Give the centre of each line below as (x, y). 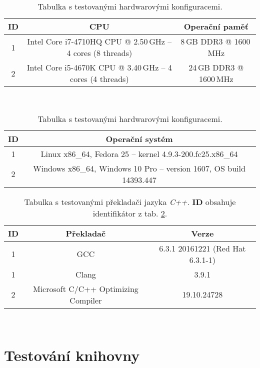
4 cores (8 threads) (99, 53)
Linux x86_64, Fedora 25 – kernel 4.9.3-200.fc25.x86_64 (139, 153)
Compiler (86, 300)
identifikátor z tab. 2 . (130, 213)
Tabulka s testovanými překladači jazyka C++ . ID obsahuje (130, 201)
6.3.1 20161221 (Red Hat (202, 248)
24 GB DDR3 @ (216, 67)
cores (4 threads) (99, 79)
